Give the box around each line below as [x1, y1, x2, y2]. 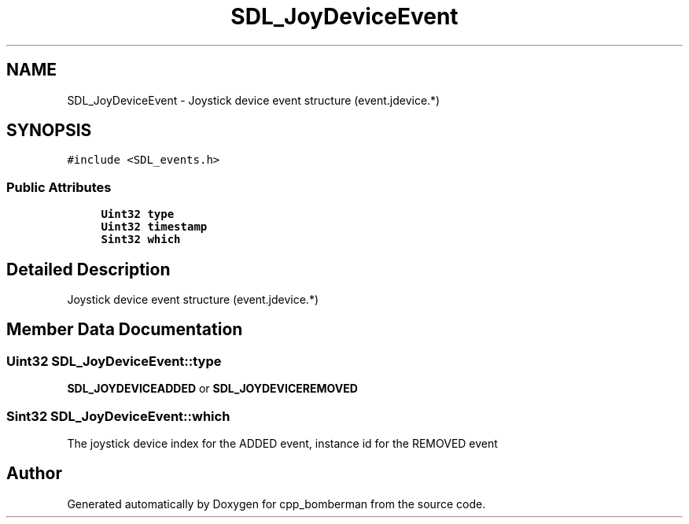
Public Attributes [6, 179, 112, 195]
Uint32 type [101, 208, 175, 221]
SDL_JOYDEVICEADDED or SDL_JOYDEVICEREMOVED [67, 382, 358, 396]
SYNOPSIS [6, 120, 92, 141]
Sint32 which [101, 233, 181, 246]
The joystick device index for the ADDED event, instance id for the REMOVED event [67, 437, 498, 450]
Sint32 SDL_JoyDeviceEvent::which [6, 408, 230, 424]
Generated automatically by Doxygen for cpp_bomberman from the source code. [67, 496, 486, 511]
